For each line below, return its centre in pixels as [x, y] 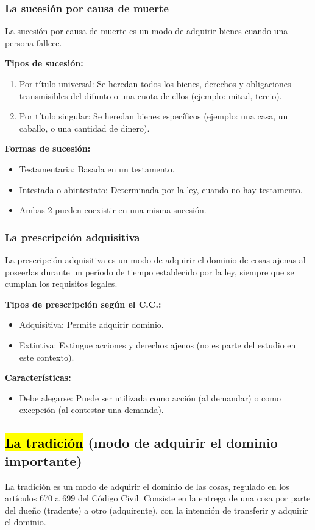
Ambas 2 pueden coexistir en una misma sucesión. [113, 210]
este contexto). [47, 357]
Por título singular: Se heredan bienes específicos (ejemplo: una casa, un [154, 116]
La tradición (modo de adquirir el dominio [141, 443]
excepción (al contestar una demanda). [91, 410]
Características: [38, 377]
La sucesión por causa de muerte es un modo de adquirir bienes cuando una [147, 31]
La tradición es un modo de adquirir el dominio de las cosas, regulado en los [147, 486]
